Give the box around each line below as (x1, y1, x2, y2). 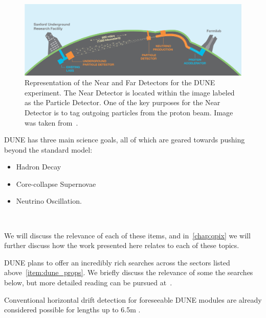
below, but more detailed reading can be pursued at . (4, 277, 172, 288)
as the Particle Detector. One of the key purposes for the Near (25, 97, 220, 108)
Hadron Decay (16, 161, 61, 172)
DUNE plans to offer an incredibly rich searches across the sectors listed (4, 257, 230, 267)
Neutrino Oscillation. (16, 195, 82, 206)
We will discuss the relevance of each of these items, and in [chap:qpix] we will (4, 230, 251, 240)
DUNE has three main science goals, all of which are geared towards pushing (4, 134, 245, 145)
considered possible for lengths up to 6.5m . (4, 304, 141, 315)
